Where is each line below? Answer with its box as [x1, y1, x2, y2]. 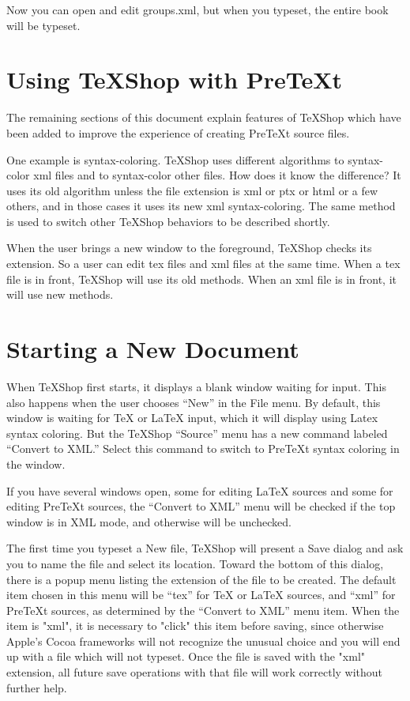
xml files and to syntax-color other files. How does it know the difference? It [33, 167, 401, 183]
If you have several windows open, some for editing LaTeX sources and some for [6, 482, 393, 499]
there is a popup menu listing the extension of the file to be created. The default [6, 571, 397, 587]
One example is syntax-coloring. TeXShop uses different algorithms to [6, 151, 344, 168]
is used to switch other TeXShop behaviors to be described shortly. [6, 213, 330, 229]
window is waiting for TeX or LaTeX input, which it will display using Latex [6, 409, 378, 426]
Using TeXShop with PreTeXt [6, 63, 343, 96]
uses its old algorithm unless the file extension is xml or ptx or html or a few [6, 182, 378, 198]
